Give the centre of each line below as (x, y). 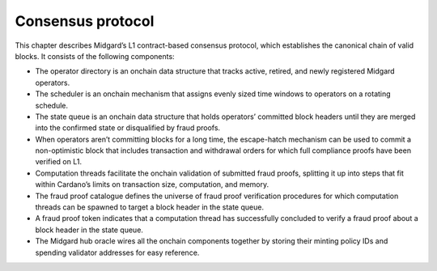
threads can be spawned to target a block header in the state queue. (150, 207)
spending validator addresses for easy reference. (117, 252)
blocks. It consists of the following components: (95, 56)
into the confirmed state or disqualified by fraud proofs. (128, 128)
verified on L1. (59, 162)
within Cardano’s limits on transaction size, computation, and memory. (152, 184)
